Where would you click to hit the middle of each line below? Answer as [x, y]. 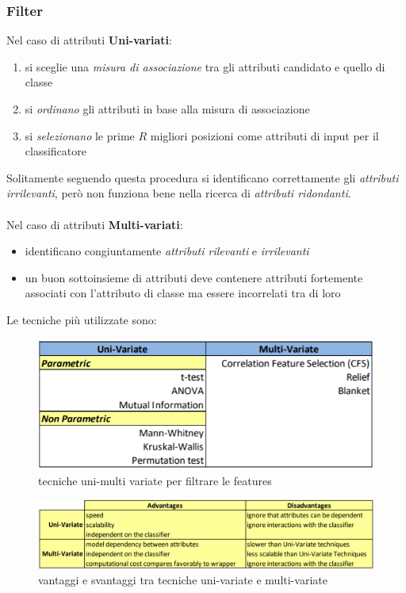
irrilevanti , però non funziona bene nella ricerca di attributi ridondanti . [179, 193]
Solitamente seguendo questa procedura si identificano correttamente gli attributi [203, 177]
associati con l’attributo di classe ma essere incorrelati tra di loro [183, 293]
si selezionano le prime [80, 135]
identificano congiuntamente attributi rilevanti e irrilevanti [167, 251]
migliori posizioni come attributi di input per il [264, 135]
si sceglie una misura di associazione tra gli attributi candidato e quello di [205, 66]
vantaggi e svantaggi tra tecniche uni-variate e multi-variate [183, 580]
